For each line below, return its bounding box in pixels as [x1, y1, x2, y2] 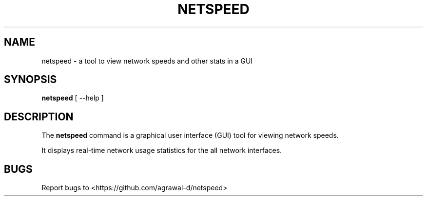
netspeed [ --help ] [41, 94, 104, 102]
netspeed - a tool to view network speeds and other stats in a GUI [41, 56, 253, 65]
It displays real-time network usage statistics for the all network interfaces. [41, 146, 282, 155]
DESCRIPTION [4, 110, 74, 123]
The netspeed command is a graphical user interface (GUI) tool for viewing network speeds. [41, 131, 339, 140]
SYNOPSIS [4, 73, 57, 86]
